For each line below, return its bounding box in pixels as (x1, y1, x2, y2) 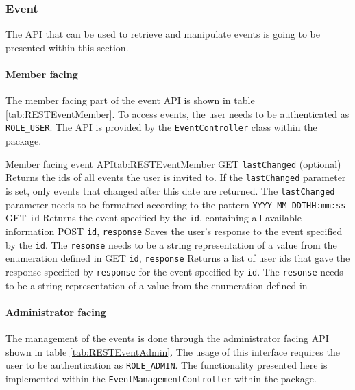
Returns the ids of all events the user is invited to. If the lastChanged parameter (5, 170, 346, 184)
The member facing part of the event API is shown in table (5, 93, 255, 108)
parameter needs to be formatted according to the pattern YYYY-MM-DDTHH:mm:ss (5, 197, 346, 211)
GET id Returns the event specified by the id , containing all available (5, 210, 302, 225)
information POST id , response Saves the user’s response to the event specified (5, 223, 343, 238)
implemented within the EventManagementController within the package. (5, 371, 317, 385)
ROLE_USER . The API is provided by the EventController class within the (5, 120, 317, 134)
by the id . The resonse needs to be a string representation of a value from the (5, 237, 337, 252)
